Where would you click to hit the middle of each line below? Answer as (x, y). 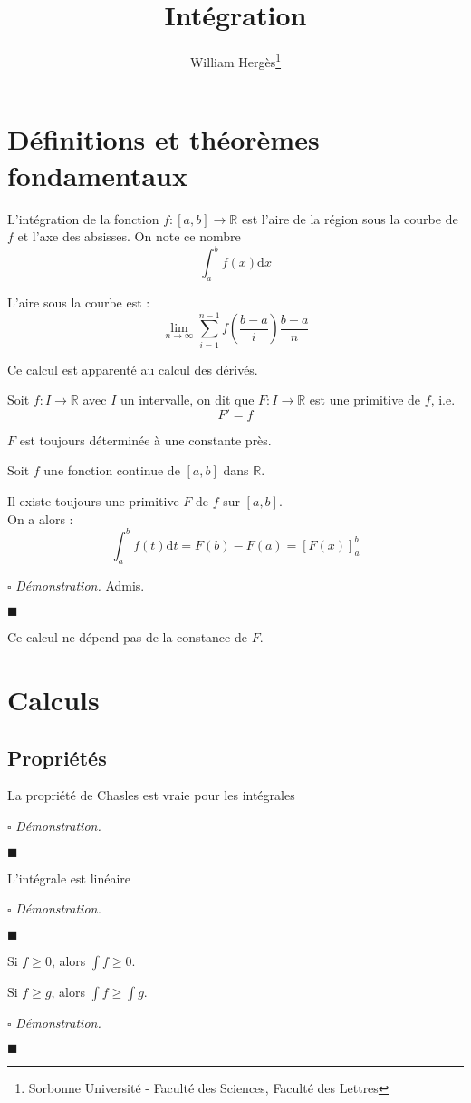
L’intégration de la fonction (83, 218)
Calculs (53, 699)
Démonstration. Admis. (80, 585)
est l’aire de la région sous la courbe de (350, 218)
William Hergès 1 (235, 60)
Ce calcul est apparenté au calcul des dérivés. (133, 369)
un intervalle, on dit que (187, 400)
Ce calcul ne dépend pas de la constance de (127, 637)
